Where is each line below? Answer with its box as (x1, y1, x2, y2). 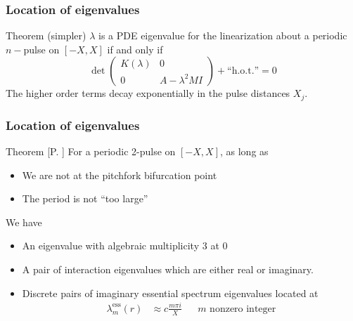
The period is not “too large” (22, 191, 148, 206)
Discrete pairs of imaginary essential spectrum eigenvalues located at (22, 285, 319, 300)
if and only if (107, 41, 163, 56)
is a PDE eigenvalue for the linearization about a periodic (98, 28, 347, 43)
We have (6, 214, 42, 229)
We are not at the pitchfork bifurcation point (22, 167, 217, 182)
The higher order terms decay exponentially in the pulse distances (6, 86, 290, 100)
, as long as (219, 144, 269, 159)
